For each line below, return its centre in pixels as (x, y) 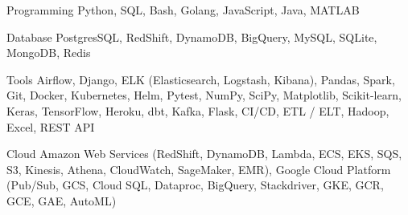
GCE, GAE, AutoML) (62, 200)
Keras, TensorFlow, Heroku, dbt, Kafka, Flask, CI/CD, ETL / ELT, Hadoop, (198, 110)
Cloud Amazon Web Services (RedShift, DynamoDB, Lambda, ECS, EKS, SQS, (204, 154)
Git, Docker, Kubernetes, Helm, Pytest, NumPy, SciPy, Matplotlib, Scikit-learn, (204, 95)
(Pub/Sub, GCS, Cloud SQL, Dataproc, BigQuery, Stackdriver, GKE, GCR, (195, 185)
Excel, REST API (51, 126)
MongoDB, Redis (49, 53)
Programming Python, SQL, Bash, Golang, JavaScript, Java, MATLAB (183, 10)
